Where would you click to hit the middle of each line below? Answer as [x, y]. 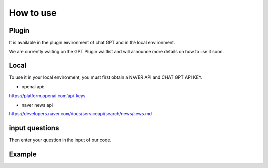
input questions [34, 128]
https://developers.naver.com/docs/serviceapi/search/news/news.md [81, 113]
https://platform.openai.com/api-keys [47, 96]
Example [23, 154]
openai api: [33, 86]
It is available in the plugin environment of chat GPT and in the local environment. [92, 43]
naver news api [37, 105]
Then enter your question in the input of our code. [60, 140]
